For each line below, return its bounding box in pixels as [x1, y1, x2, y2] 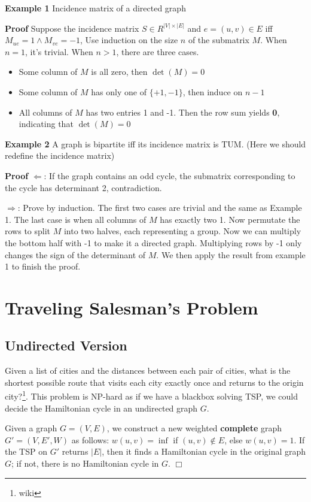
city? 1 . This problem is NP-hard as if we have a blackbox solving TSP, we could [5, 388, 298, 403]
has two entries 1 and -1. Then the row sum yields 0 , [86, 105, 280, 118]
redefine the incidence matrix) [5, 149, 115, 162]
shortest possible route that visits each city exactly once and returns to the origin [5, 376, 304, 388]
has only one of [91, 85, 147, 98]
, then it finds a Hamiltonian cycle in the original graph [102, 445, 306, 458]
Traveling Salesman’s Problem [5, 295, 258, 319]
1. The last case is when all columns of [5, 213, 147, 225]
